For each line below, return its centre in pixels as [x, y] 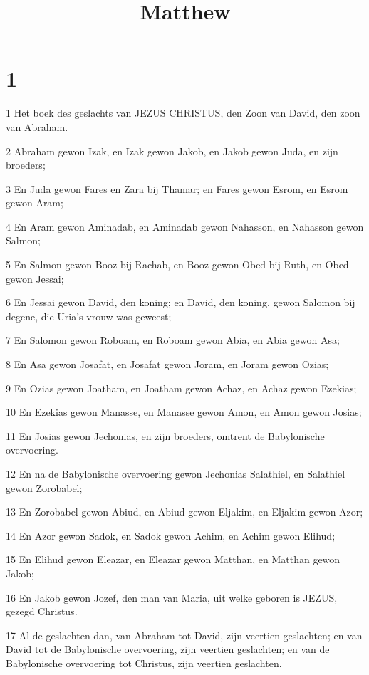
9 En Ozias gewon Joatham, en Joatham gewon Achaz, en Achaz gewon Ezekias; [181, 388]
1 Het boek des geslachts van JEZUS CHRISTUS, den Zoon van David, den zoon [183, 113]
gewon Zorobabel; [44, 487]
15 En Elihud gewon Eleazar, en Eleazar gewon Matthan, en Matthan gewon [173, 559]
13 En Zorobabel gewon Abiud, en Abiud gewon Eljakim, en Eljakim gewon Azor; [184, 512]
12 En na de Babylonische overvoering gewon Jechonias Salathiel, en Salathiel [176, 473]
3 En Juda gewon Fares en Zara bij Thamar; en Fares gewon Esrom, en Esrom [177, 188]
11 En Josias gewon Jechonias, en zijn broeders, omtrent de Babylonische [165, 435]
